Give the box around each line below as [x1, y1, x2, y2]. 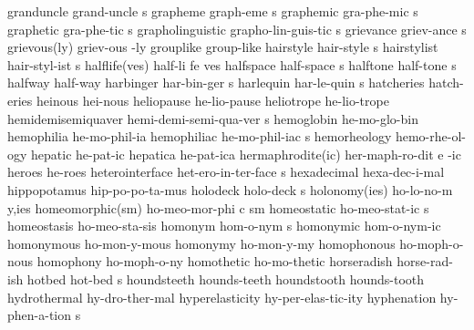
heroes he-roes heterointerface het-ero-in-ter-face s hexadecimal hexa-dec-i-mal [7, 162, 445, 181]
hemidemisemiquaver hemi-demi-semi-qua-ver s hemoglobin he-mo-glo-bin [7, 108, 418, 128]
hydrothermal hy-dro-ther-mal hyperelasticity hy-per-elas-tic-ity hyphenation [7, 287, 437, 306]
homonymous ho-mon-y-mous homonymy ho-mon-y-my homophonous [7, 233, 396, 253]
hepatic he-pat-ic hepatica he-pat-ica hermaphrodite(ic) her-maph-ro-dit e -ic [31, 144, 461, 163]
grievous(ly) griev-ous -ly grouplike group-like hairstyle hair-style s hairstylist [7, 37, 438, 57]
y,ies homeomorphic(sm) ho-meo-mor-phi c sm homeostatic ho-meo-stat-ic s [7, 198, 429, 217]
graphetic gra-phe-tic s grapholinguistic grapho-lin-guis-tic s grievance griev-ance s [7, 19, 467, 38]
